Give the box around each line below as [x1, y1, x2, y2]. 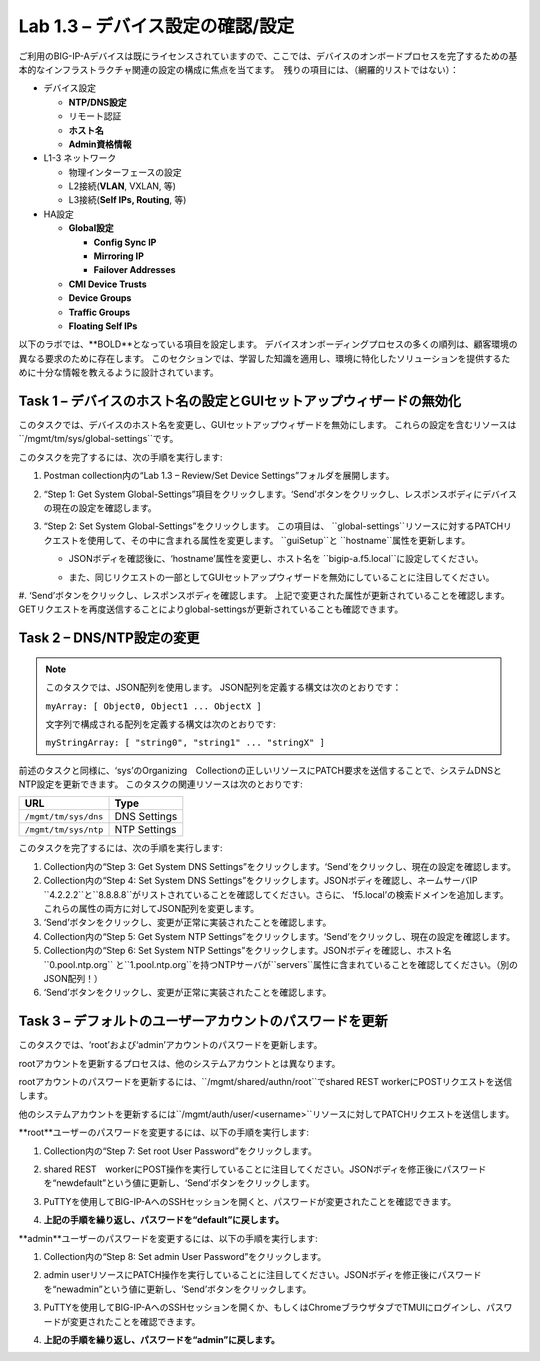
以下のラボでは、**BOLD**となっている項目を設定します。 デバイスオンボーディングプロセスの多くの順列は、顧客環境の [18, 338, 518, 350]
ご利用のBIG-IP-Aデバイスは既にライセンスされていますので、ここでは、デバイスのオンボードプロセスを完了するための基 [18, 50, 518, 62]
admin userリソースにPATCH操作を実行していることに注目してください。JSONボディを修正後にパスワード [43, 1269, 482, 1281]
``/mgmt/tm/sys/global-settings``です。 [18, 433, 179, 445]
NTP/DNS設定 [68, 96, 127, 108]
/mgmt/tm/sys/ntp [24, 824, 104, 835]
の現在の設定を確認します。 [43, 502, 157, 514]
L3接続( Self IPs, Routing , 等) [68, 194, 187, 206]
